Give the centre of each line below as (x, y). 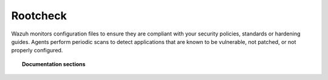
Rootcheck (39, 16)
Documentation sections (54, 64)
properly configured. (37, 51)
